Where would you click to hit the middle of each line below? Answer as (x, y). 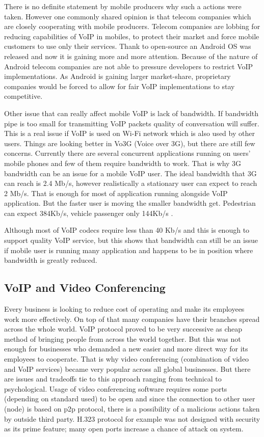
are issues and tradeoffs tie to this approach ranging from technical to (113, 379)
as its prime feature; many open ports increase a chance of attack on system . (124, 429)
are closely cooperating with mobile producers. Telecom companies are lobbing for (132, 26)
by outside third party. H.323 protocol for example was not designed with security (132, 418)
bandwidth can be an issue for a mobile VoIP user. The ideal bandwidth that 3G (130, 173)
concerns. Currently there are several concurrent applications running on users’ (127, 153)
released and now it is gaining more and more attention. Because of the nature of (131, 56)
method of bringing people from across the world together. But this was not (123, 338)
